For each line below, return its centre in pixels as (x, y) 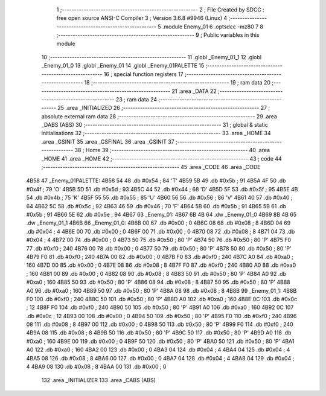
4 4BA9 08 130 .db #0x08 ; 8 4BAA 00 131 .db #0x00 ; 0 (96, 367)
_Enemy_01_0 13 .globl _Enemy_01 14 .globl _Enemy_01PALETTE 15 (123, 66)
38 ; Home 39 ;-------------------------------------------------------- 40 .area (172, 150)
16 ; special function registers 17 (143, 74)
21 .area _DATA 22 (194, 91)
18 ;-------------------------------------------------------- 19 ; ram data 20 (177, 83)
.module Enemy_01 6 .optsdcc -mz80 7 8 (213, 27)
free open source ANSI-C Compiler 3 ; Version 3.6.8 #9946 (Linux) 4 (142, 18)
